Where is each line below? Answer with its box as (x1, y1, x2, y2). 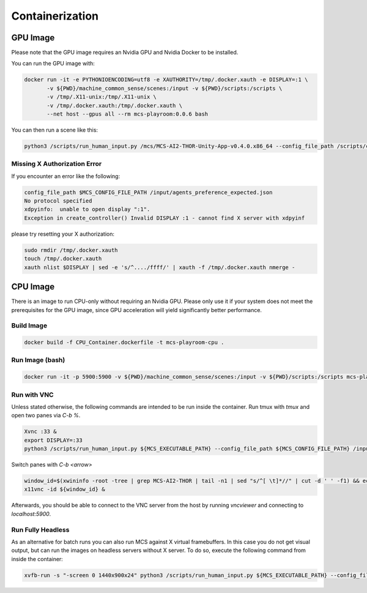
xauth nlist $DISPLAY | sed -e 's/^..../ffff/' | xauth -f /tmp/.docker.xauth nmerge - (24, 264, 295, 270)
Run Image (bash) (11, 356, 65, 364)
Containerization (11, 9, 99, 23)
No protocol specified (24, 198, 92, 204)
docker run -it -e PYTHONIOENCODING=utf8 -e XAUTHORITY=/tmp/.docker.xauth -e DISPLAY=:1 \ (24, 76, 308, 83)
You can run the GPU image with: (11, 60, 95, 67)
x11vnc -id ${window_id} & (24, 486, 105, 493)
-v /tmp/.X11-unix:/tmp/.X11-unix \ (46, 94, 157, 100)
